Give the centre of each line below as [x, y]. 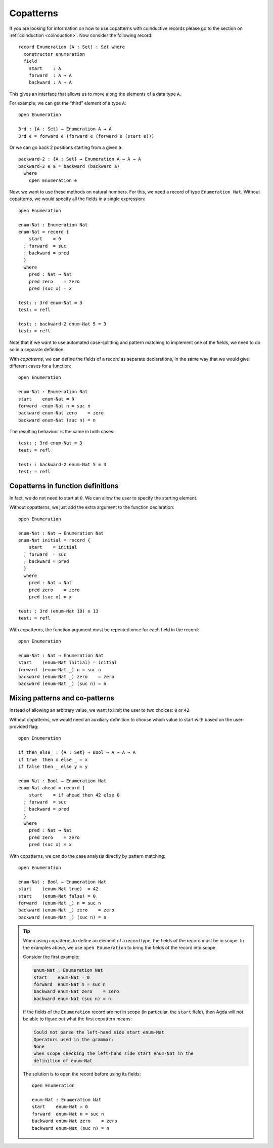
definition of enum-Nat [63, 1061]
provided [19, 726]
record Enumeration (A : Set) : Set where [72, 47]
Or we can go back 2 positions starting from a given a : [66, 147]
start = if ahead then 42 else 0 [74, 795]
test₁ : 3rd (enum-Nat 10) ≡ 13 [58, 611]
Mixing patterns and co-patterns [62, 698]
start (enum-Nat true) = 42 [58, 889]
